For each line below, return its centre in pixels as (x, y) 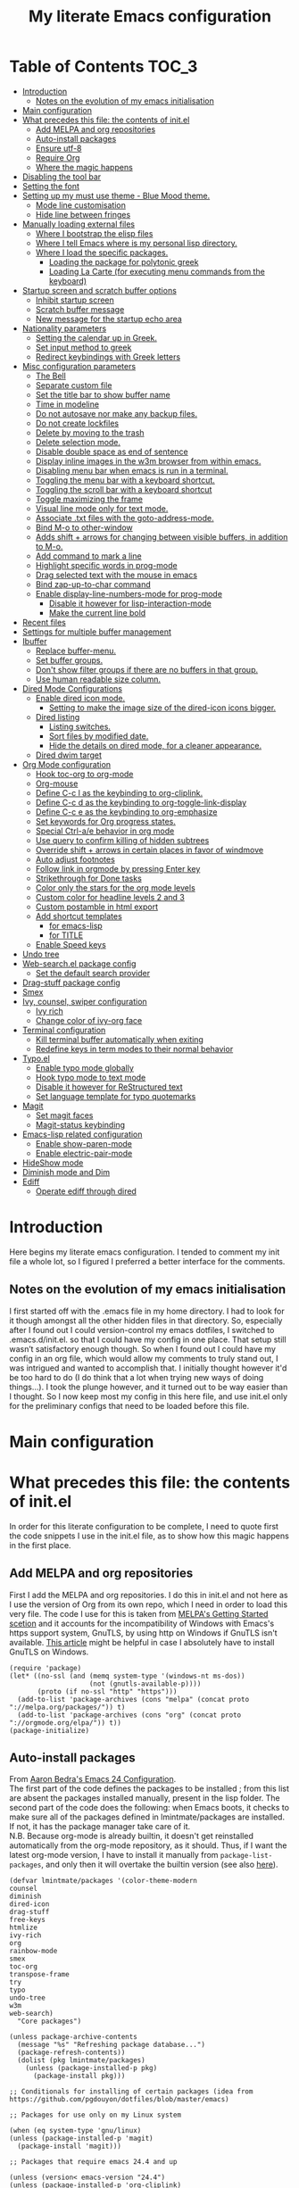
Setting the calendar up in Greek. (96, 337)
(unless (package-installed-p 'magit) (81, 2139)
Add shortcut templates (79, 916)
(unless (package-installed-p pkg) (91, 2068)
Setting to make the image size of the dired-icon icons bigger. (162, 708)
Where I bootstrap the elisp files (94, 233)
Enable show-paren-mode (83, 1143)
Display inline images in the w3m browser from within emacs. (148, 460)
